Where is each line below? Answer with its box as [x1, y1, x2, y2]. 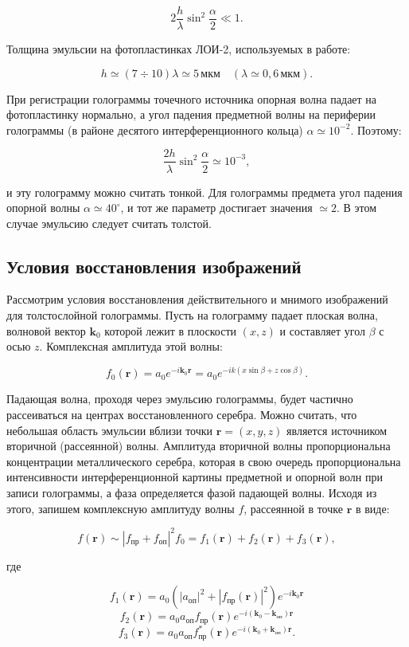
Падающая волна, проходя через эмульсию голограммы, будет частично [6, 390, 353, 407]
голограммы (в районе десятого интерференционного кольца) [6, 121, 303, 138]
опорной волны [6, 199, 80, 216]
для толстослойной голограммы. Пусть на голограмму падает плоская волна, [6, 307, 378, 323]
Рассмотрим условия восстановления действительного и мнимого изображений [6, 291, 388, 308]
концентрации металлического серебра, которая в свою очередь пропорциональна [6, 453, 401, 469]
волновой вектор [6, 322, 86, 339]
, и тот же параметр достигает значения [120, 199, 313, 216]
